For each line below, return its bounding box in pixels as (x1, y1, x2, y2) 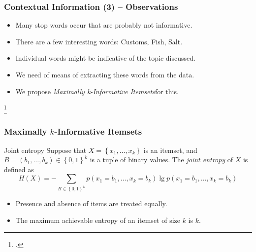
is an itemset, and (143, 144, 197, 155)
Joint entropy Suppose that (4, 144, 87, 155)
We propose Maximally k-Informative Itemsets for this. (15, 86, 179, 96)
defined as (4, 164, 34, 174)
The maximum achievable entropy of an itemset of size (15, 215, 180, 225)
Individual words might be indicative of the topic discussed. (15, 53, 195, 63)
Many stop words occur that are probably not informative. (15, 20, 192, 30)
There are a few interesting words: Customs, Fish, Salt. (15, 36, 183, 46)
